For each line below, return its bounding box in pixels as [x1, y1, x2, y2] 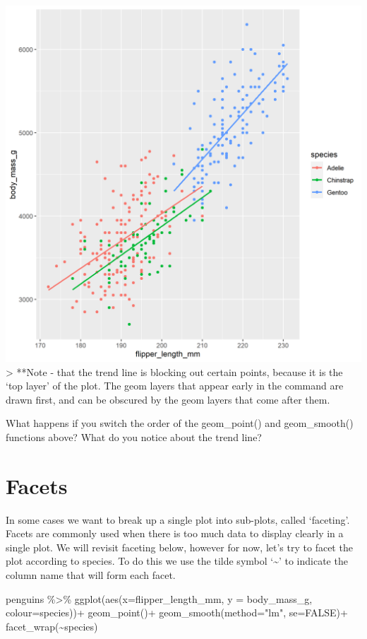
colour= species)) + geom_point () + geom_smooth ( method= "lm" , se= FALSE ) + [6, 605, 348, 620]
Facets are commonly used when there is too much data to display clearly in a [6, 526, 344, 541]
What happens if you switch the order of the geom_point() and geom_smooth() [6, 416, 354, 430]
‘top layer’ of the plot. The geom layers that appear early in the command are [6, 378, 344, 393]
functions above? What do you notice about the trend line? [6, 429, 262, 444]
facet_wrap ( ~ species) [6, 619, 98, 633]
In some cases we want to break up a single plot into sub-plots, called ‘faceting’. [6, 512, 350, 527]
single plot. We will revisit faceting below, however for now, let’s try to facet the [6, 539, 353, 554]
